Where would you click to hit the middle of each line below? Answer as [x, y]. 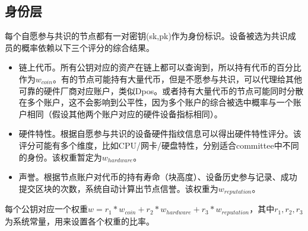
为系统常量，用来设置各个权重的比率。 [80, 221]
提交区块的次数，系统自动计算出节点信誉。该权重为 [118, 188]
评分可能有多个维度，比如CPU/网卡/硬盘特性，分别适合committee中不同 [159, 145]
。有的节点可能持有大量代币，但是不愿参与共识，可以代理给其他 [177, 78]
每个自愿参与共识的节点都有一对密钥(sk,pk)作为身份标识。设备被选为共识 [146, 36]
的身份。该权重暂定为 [60, 157]
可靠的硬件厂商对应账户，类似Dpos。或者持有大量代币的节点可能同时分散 [161, 90]
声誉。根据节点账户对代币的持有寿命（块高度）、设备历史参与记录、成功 [158, 177]
